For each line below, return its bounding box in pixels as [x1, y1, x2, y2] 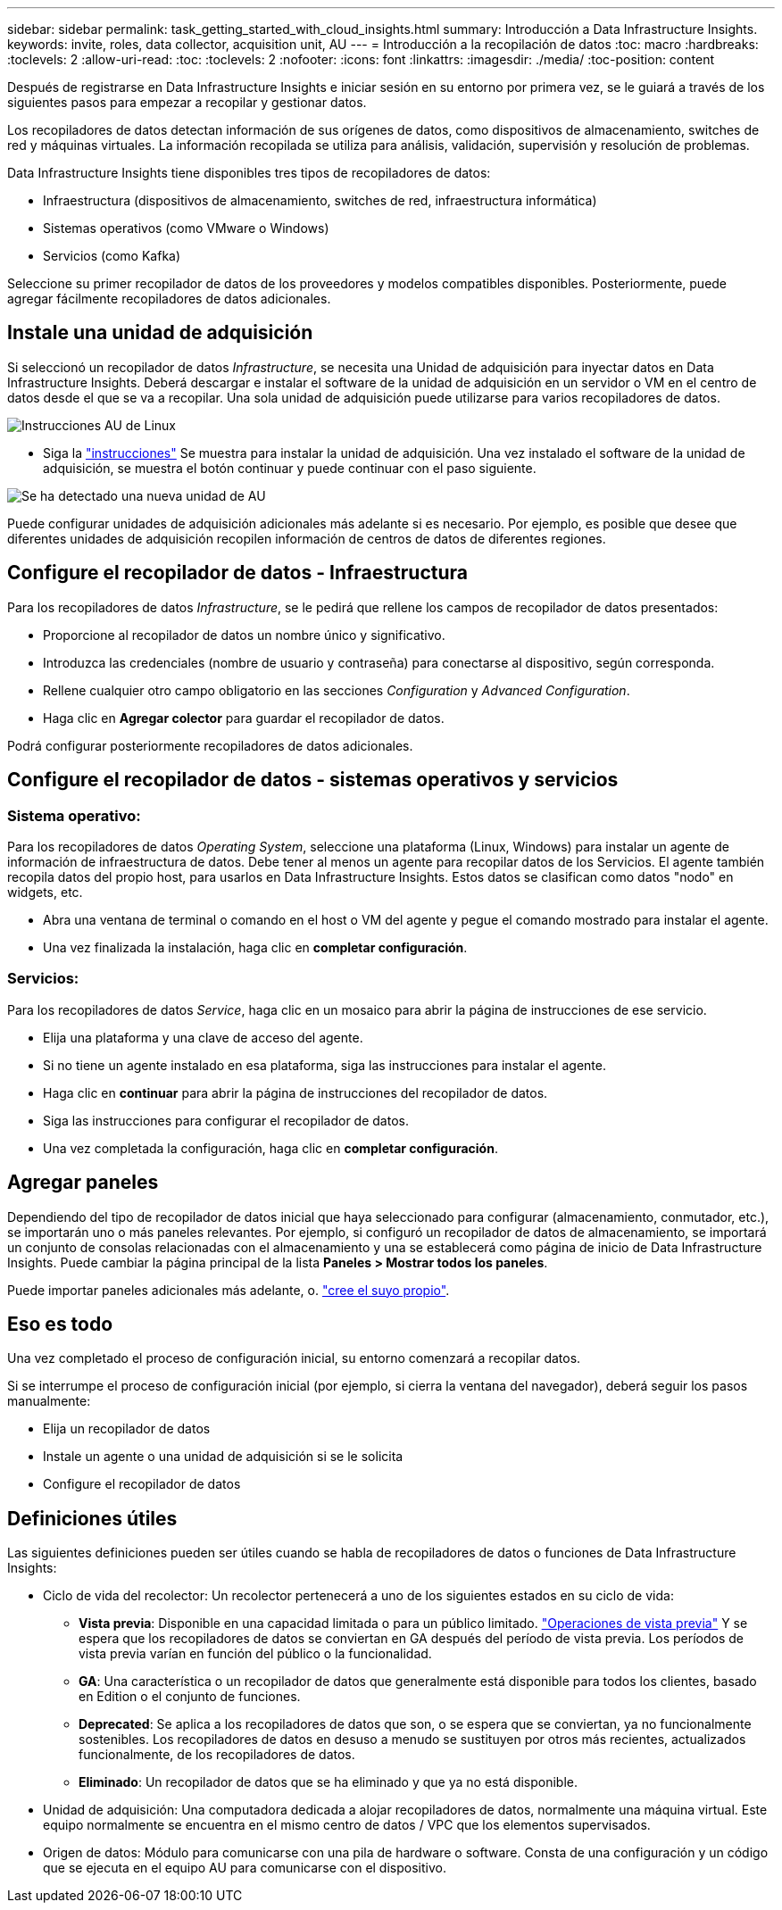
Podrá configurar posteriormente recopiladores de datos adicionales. [7, 737, 413, 753]
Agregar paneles [7, 1171, 159, 1194]
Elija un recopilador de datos [43, 1421, 211, 1437]
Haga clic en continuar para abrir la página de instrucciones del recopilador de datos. [43, 1084, 548, 1100]
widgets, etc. [7, 884, 83, 900]
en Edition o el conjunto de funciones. [79, 1689, 301, 1705]
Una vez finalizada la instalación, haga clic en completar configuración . [43, 939, 468, 955]
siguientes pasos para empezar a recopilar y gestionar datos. [7, 95, 367, 110]
